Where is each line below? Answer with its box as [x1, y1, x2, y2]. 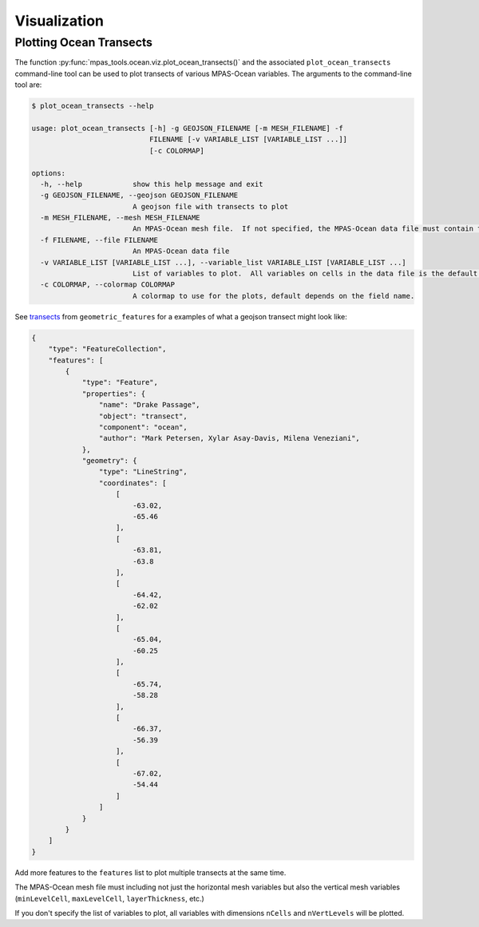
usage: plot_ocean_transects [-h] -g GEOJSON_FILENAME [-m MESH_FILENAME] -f [31, 124, 343, 133]
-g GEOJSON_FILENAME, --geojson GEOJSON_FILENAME [40, 191, 239, 200]
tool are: [14, 80, 42, 89]
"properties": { [81, 389, 146, 398]
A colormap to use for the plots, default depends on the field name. [132, 291, 415, 300]
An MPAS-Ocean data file [132, 247, 230, 256]
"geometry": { [81, 456, 137, 465]
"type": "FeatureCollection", [48, 344, 167, 354]
